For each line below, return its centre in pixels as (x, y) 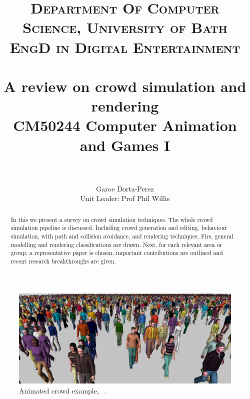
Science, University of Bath (125, 27)
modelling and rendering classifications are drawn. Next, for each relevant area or (116, 244)
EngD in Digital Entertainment (125, 47)
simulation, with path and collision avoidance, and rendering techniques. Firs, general (122, 236)
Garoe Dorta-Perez (125, 188)
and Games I (125, 145)
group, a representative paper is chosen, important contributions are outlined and (117, 253)
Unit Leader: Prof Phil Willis (125, 198)
